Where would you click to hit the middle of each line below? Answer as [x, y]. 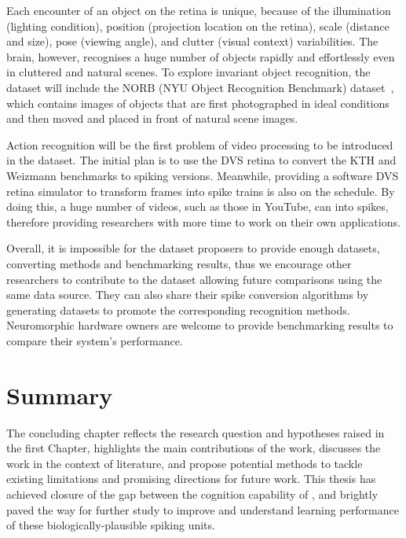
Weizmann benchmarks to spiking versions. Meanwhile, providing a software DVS [203, 175]
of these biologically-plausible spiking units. [111, 525]
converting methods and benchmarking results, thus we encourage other [179, 263]
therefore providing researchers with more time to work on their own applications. [203, 221]
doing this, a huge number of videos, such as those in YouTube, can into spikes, [198, 206]
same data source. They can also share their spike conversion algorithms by [188, 295]
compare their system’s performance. [95, 340]
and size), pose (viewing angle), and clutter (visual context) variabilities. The [192, 41]
